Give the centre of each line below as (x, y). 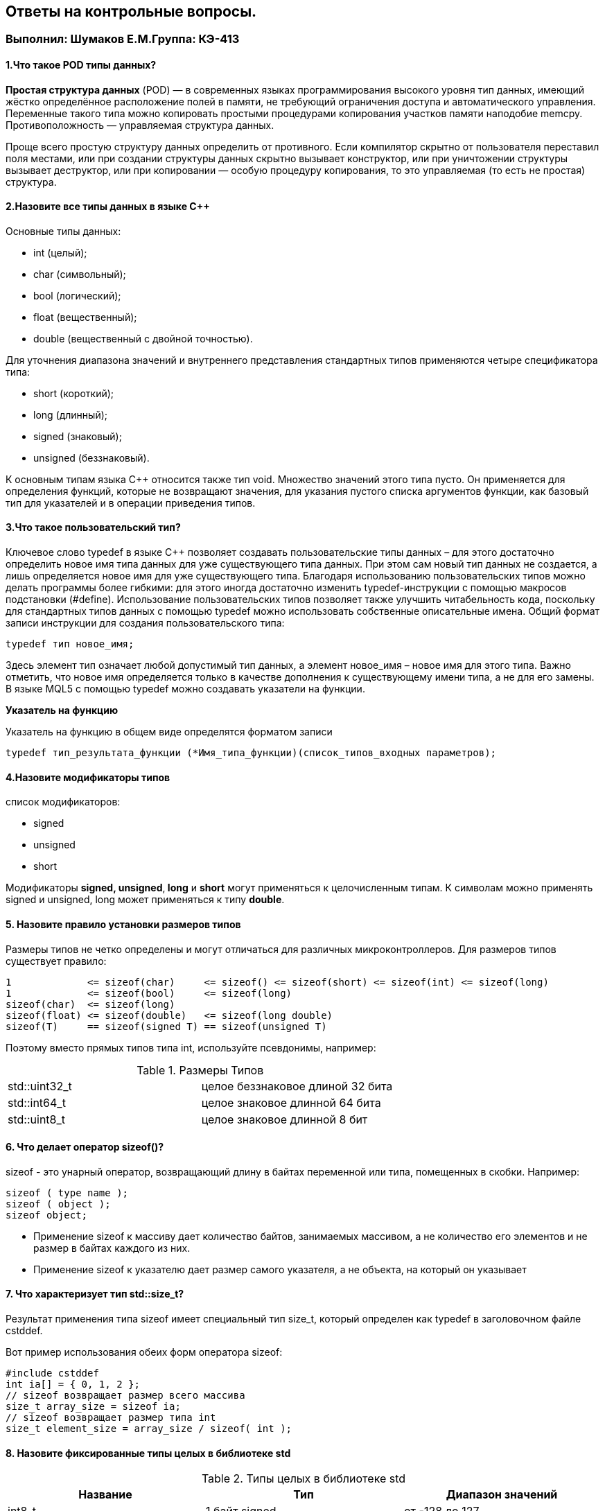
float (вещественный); (85, 317)
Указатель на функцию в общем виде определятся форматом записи (169, 732)
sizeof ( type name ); (67, 1193)
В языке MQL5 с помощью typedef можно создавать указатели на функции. (185, 689)
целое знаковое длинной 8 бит (284, 1119)
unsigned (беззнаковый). (91, 457)
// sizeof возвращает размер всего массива (125, 1395)
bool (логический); (77, 295)
